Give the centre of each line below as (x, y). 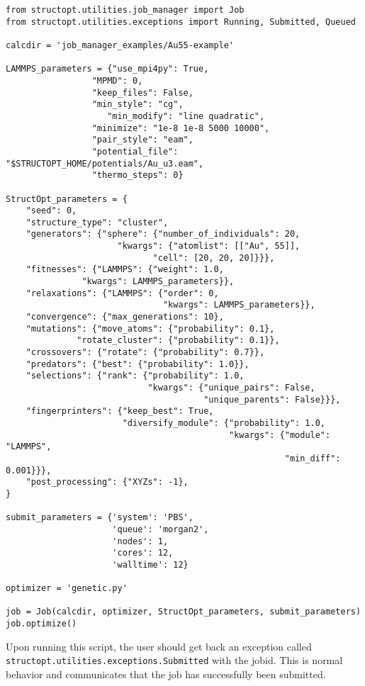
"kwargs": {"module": (280, 435)
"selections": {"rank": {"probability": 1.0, (135, 376)
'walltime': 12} (150, 564)
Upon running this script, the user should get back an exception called (159, 646)
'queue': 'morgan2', (161, 529)
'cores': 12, (143, 553)
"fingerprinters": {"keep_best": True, (120, 411)
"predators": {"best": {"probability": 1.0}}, (137, 364)
